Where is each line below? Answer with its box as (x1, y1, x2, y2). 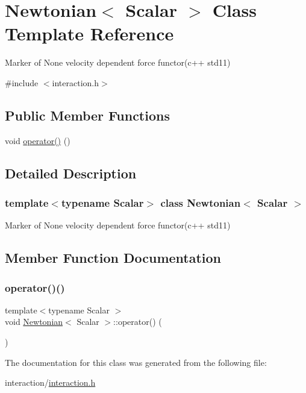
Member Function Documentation (5, 248, 222, 267)
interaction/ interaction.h (5, 376, 96, 389)
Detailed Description (5, 163, 137, 182)
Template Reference (5, 21, 174, 46)
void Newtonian (5, 315, 63, 328)
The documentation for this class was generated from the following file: (5, 356, 267, 368)
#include (5, 76, 39, 89)
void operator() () (5, 134, 70, 146)
